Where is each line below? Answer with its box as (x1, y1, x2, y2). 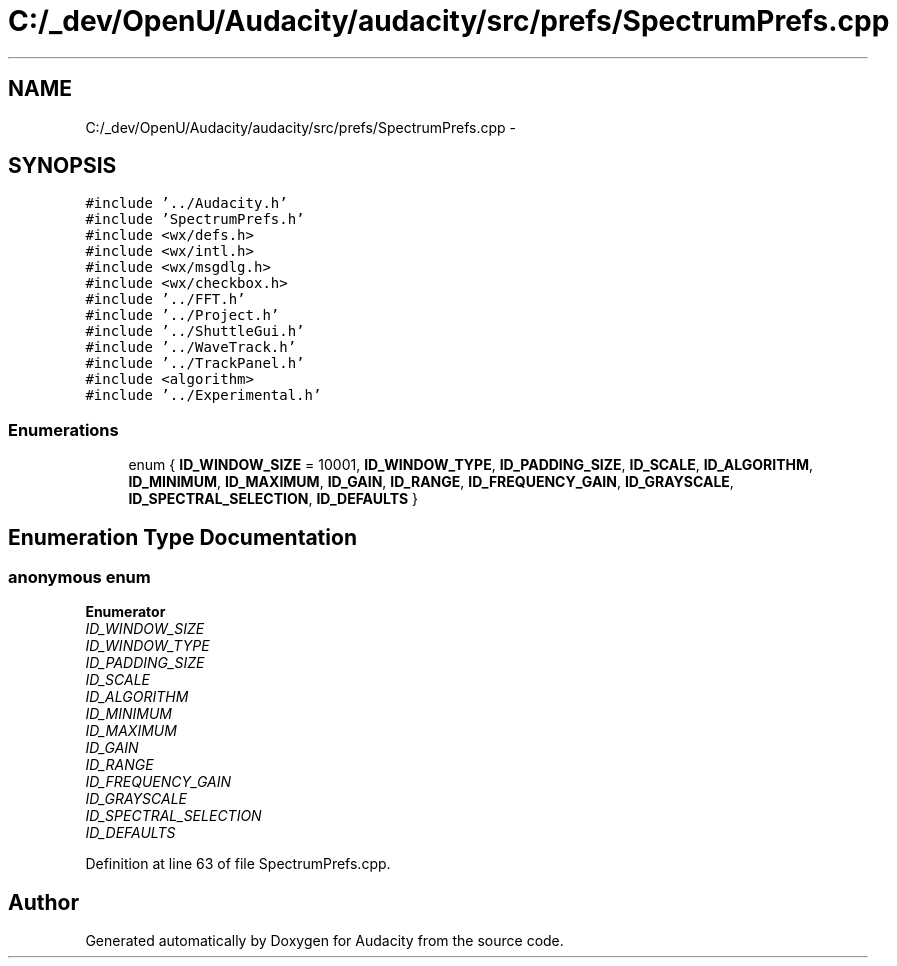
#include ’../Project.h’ (85, 307, 280, 324)
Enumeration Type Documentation (8, 524, 357, 550)
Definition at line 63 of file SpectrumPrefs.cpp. (85, 855, 391, 873)
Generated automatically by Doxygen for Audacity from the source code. (85, 932, 564, 950)
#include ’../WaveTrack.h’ (85, 339, 297, 356)
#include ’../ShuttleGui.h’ (85, 323, 305, 340)
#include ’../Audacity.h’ (85, 195, 288, 212)
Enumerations (8, 419, 119, 440)
